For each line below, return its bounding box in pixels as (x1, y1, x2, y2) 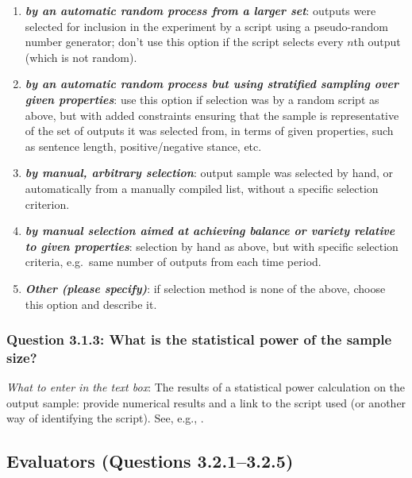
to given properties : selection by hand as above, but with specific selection (25, 237, 399, 254)
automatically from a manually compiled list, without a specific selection (25, 179, 379, 196)
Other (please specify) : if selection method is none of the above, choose (25, 279, 386, 296)
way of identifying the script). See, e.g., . (6, 410, 204, 426)
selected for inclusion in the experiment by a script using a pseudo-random (25, 17, 388, 34)
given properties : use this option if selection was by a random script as (25, 91, 379, 107)
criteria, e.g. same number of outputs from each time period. (25, 253, 322, 270)
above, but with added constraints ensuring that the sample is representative (25, 106, 399, 123)
